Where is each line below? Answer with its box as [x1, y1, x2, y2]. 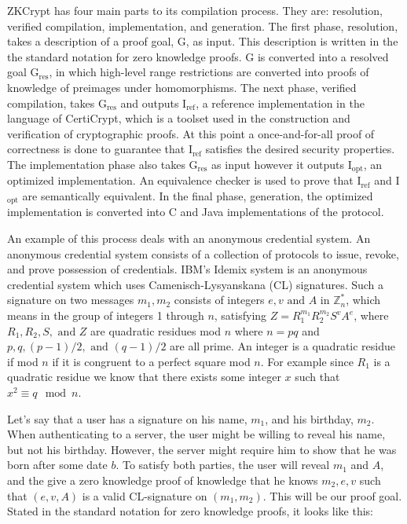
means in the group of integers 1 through [7, 307, 204, 323]
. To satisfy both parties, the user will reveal [115, 456, 330, 473]
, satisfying [214, 307, 267, 323]
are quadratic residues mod [90, 322, 222, 339]
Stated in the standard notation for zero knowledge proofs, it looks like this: [7, 503, 374, 519]
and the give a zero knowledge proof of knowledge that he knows [7, 471, 318, 488]
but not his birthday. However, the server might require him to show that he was [7, 441, 397, 457]
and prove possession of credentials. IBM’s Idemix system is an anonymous [7, 261, 368, 277]
